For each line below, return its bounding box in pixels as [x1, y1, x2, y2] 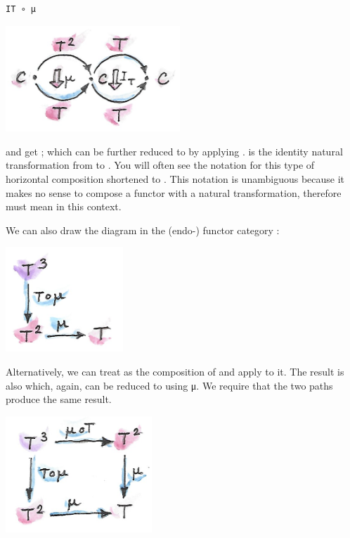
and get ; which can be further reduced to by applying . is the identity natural [6, 143, 343, 158]
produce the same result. [6, 392, 112, 406]
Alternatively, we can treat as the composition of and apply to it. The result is [6, 364, 344, 378]
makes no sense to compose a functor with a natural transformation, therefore [6, 185, 342, 200]
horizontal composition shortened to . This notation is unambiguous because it [6, 172, 345, 186]
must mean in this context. [6, 199, 122, 214]
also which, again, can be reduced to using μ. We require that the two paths [6, 378, 333, 392]
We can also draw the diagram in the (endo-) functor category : [6, 222, 280, 237]
